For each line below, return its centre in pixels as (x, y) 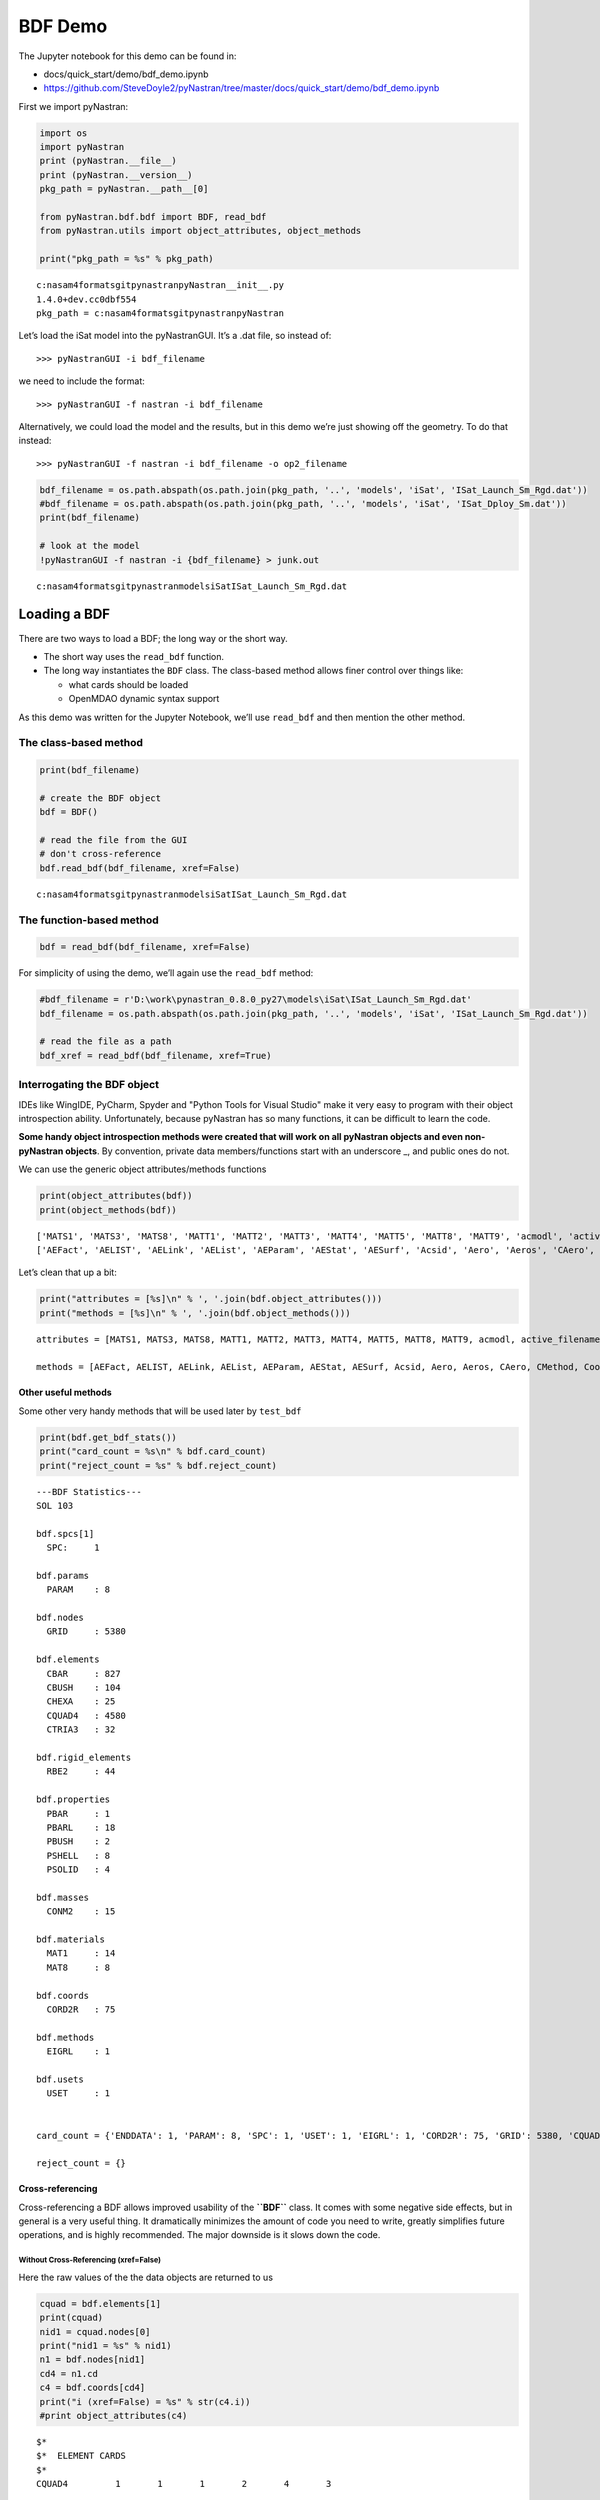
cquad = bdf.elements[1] (100, 2303)
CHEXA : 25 (81, 1701)
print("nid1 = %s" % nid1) (105, 2346)
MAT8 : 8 (78, 1967)
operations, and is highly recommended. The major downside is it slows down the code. (199, 2235)
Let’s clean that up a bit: (67, 1272)
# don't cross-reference (100, 854)
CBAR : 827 (83, 1673)
